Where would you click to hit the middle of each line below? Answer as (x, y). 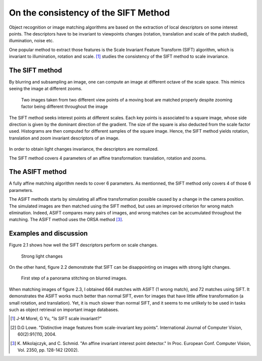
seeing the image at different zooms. (46, 89)
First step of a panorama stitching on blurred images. (74, 278)
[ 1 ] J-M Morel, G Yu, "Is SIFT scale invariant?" (56, 319)
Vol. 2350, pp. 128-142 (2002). (48, 350)
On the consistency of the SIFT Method (89, 13)
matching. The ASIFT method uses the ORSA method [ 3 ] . (66, 220)
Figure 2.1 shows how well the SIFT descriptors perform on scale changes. (83, 245)
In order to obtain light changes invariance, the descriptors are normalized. (84, 149)
